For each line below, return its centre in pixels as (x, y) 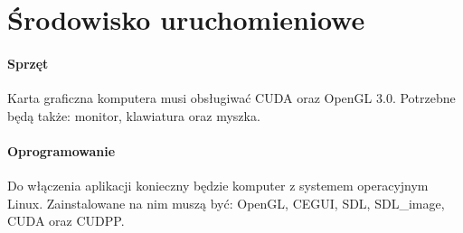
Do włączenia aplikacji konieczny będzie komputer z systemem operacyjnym (218, 186)
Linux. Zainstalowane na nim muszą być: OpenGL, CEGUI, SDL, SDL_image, (226, 203)
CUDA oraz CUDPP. (66, 221)
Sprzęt (28, 63)
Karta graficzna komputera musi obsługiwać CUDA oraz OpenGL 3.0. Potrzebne (231, 98)
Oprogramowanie (61, 150)
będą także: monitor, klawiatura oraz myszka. (134, 115)
